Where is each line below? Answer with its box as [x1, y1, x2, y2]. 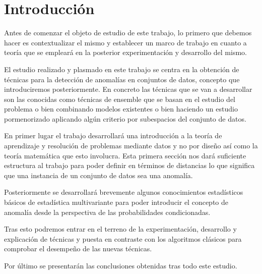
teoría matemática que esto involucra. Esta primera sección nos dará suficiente [4, 150, 246, 160]
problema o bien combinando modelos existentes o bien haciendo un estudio [4, 103, 238, 114]
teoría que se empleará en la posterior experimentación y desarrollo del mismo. [4, 47, 247, 58]
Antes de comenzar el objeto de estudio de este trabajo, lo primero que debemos [4, 27, 252, 38]
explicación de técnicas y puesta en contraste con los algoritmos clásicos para [4, 233, 242, 244]
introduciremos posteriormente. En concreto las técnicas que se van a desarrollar [4, 84, 252, 94]
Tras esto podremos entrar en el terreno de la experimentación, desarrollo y [4, 224, 237, 234]
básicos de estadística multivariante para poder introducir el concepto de [4, 197, 229, 207]
